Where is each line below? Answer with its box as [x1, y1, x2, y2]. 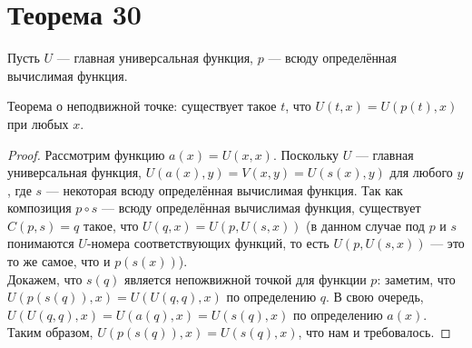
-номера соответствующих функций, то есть [86, 234, 329, 253]
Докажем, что [7, 269, 83, 288]
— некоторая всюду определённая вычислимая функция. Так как [45, 180, 403, 199]
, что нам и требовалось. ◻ [298, 323, 451, 342]
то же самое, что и [7, 252, 111, 271]
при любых [7, 114, 69, 133]
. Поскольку [272, 144, 339, 164]
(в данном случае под [306, 215, 425, 234]
